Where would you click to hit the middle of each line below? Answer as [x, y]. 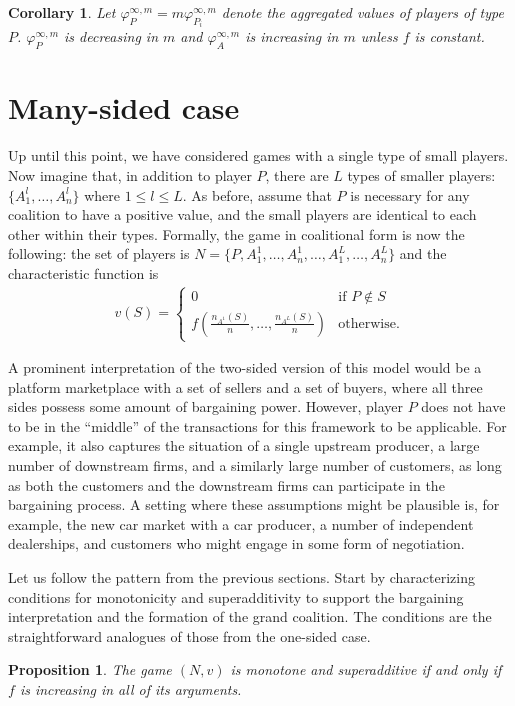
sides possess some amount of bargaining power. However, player [205, 406]
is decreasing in [111, 36]
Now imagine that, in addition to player [130, 174]
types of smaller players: [421, 174]
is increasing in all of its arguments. [130, 689]
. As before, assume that [257, 194]
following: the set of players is [99, 253]
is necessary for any [410, 194]
